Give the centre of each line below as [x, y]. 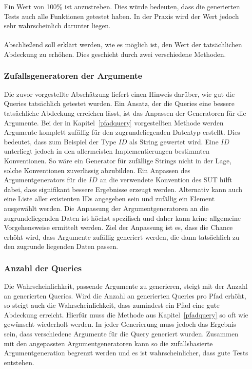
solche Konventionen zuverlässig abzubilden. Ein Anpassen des [97, 170]
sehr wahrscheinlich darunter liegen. [57, 26]
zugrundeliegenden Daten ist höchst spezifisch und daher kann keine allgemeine [122, 218]
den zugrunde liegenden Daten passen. [61, 246]
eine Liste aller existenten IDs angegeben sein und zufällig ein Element [109, 199]
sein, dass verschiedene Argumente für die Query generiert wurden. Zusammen [121, 334]
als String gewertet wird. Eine [174, 141]
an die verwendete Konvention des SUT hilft [166, 180]
